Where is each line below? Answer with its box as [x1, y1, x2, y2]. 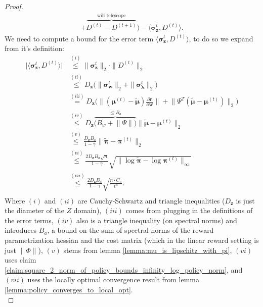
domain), [73, 205, 102, 216]
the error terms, [5, 215, 54, 225]
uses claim [5, 254, 36, 265]
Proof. [5, 1, 23, 11]
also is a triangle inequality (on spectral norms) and [76, 215, 237, 225]
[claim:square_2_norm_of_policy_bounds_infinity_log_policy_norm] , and [5, 264, 243, 275]
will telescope [97, 13, 126, 19]
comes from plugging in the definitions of [125, 205, 253, 216]
